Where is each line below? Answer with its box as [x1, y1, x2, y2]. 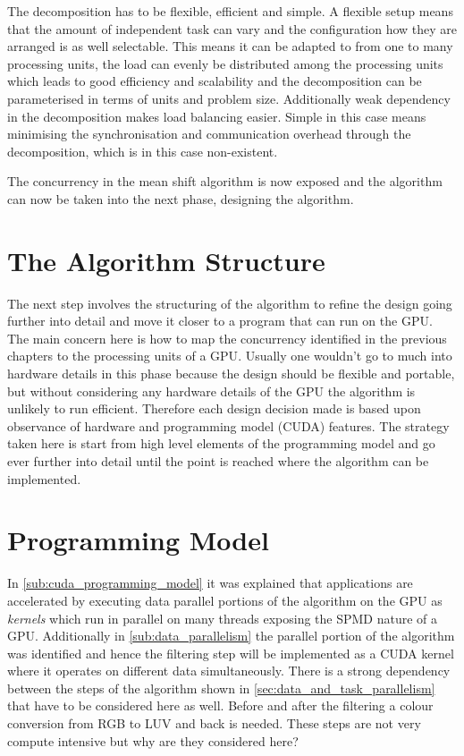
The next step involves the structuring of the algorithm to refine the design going [7, 293, 452, 312]
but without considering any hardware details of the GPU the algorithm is [7, 381, 416, 400]
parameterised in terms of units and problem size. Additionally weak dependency [7, 89, 451, 107]
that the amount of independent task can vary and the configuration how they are [7, 19, 458, 38]
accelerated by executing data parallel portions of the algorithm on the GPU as [7, 590, 443, 609]
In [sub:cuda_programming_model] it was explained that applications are [7, 573, 413, 592]
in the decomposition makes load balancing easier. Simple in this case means [7, 106, 426, 125]
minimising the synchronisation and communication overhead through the [7, 124, 411, 143]
